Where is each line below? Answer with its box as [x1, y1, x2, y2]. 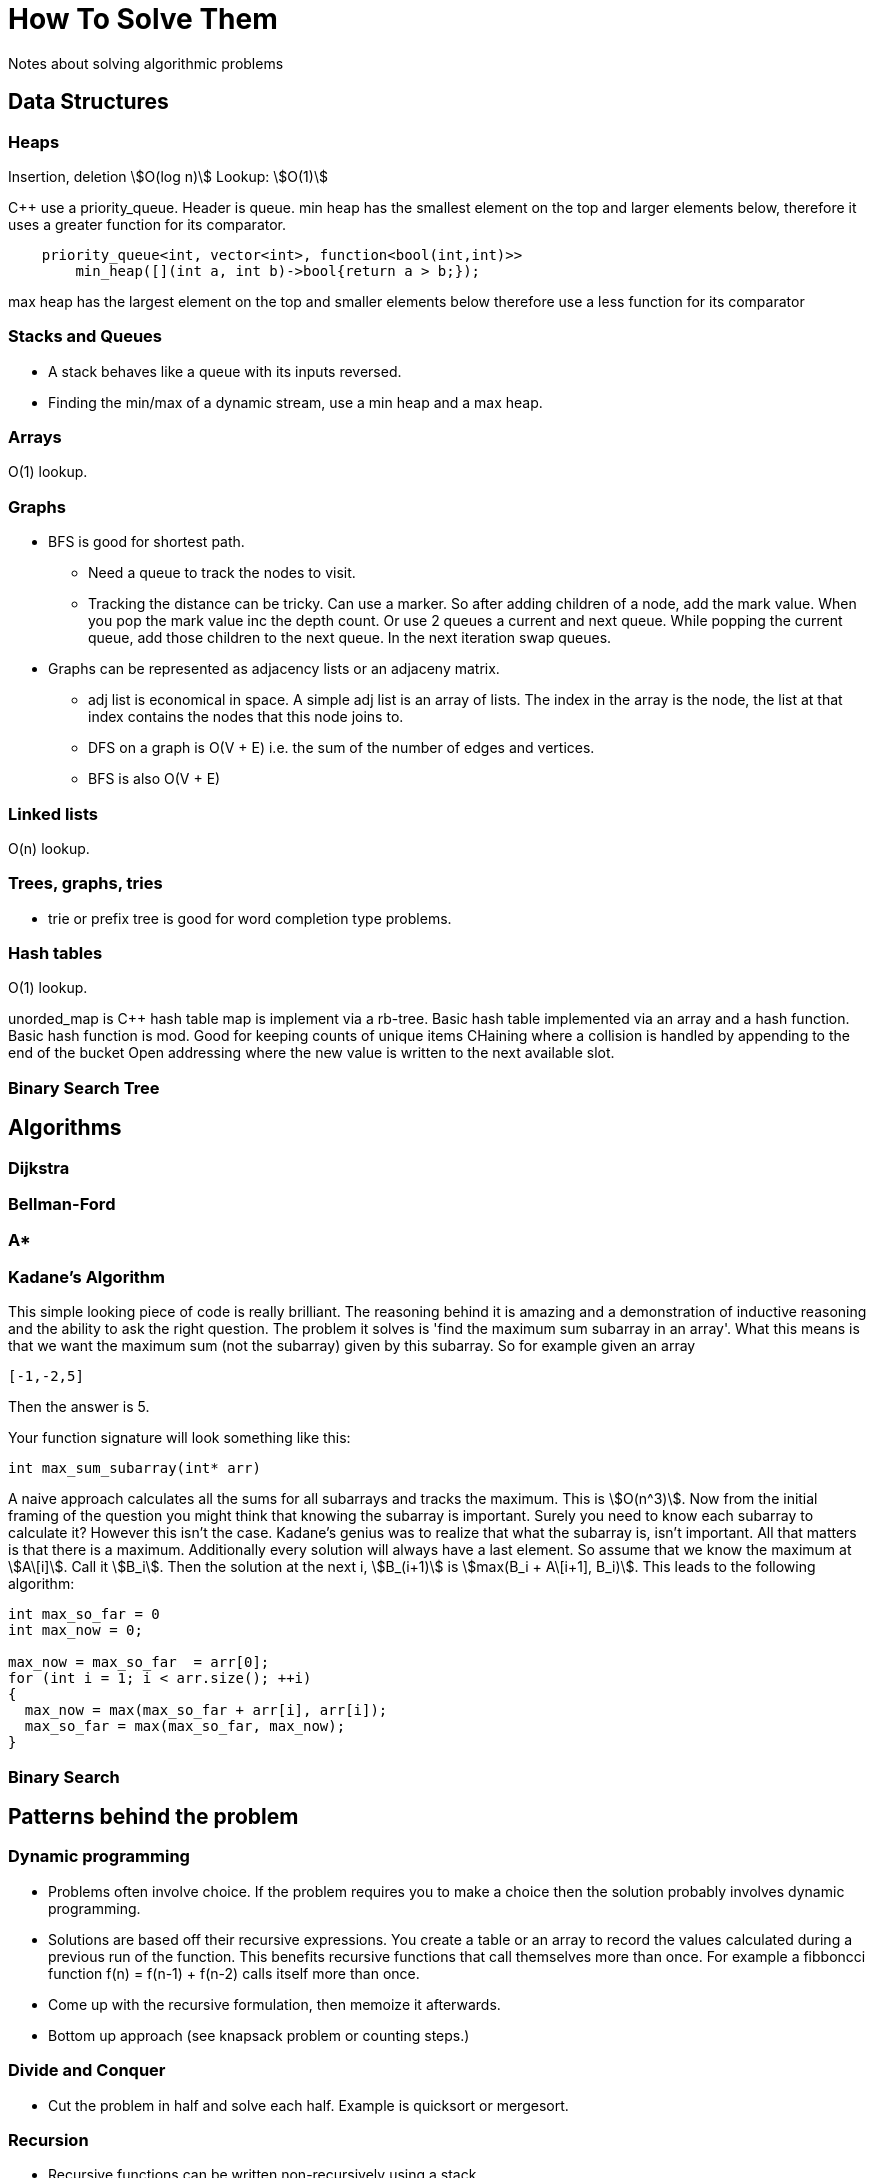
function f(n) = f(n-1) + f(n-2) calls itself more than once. [48, 1964, 420, 1982]
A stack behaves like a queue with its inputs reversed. [48, 362, 402, 380]
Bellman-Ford [8, 1194, 116, 1215]
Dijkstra [8, 1157, 70, 1178]
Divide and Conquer [8, 2060, 166, 2081]
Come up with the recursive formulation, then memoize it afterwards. [48, 1995, 501, 2013]
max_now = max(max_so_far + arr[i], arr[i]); [24, 1702, 388, 1719]
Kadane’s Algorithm [8, 1266, 165, 1287]
